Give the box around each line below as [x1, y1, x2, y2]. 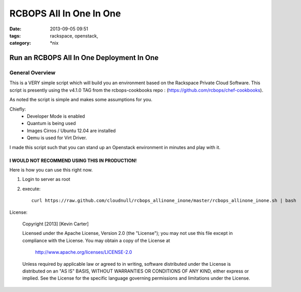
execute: [22, 186, 41, 192]
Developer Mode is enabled [27, 113, 85, 119]
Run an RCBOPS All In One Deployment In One [9, 53, 159, 62]
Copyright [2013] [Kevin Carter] [22, 221, 89, 227]
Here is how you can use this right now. [9, 167, 93, 173]
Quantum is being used [27, 120, 76, 126]
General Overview [9, 69, 56, 77]
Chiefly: [9, 106, 26, 112]
